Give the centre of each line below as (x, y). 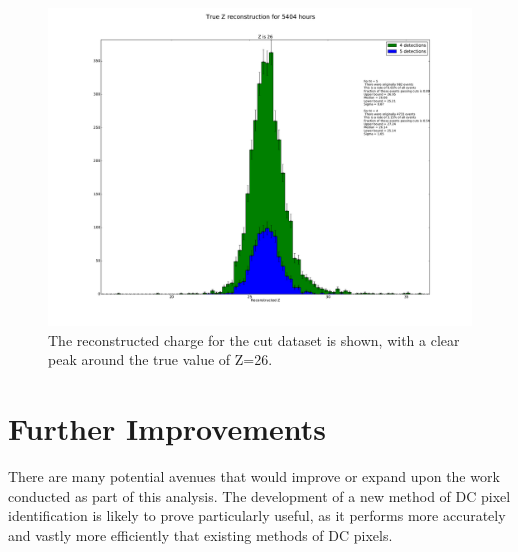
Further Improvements (167, 427)
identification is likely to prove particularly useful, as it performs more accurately (257, 515)
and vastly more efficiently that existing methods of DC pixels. (200, 534)
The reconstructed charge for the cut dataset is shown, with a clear (254, 339)
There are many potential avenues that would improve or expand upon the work (254, 475)
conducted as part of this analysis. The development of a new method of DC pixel (259, 495)
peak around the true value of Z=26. (160, 359)
